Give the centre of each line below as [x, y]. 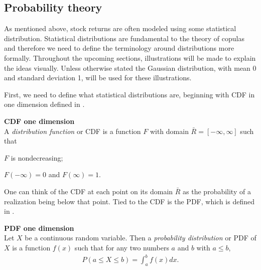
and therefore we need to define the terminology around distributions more [119, 48]
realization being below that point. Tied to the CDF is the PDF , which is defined [129, 201]
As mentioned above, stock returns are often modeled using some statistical [120, 28]
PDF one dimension [39, 228]
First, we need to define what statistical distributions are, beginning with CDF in [129, 94]
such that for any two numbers [122, 247]
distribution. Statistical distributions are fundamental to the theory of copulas [124, 38]
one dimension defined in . [44, 104]
